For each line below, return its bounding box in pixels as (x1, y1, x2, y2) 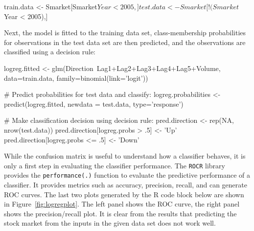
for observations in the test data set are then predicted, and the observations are (4, 37, 246, 47)
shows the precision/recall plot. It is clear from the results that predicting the (4, 208, 237, 218)
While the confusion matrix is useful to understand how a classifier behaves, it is (4, 151, 246, 161)
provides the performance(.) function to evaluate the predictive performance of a (4, 170, 250, 180)
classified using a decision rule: (4, 46, 96, 57)
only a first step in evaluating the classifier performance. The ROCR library (4, 160, 225, 170)
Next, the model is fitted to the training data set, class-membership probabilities (4, 27, 246, 38)
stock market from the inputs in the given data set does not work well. (4, 218, 216, 228)
